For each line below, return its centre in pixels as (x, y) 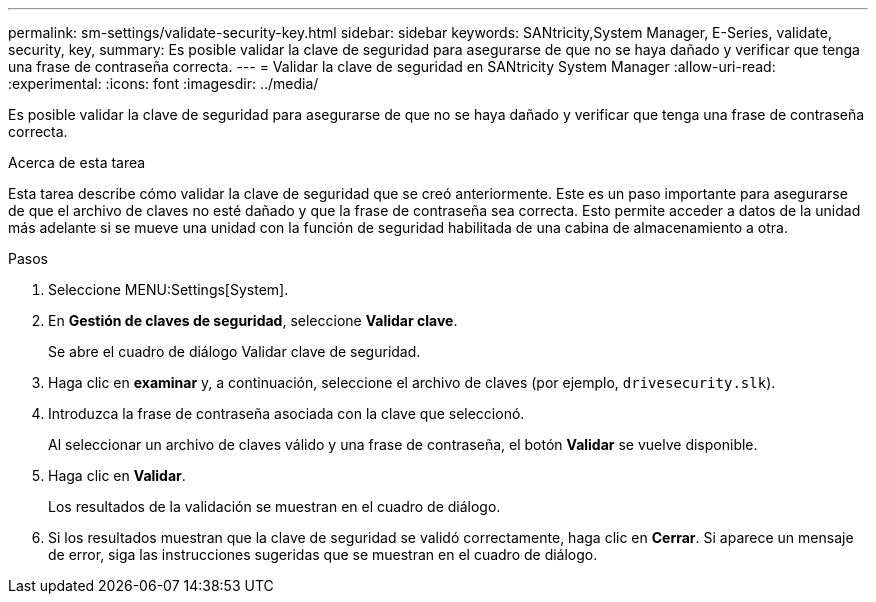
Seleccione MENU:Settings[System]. (168, 289)
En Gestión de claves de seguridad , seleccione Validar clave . (253, 320)
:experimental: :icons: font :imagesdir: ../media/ (163, 83)
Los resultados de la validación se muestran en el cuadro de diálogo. (274, 506)
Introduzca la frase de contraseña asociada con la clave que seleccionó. (286, 413)
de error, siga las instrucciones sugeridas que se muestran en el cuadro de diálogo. (323, 554)
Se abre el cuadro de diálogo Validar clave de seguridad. (234, 351)
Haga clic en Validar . (117, 475)
